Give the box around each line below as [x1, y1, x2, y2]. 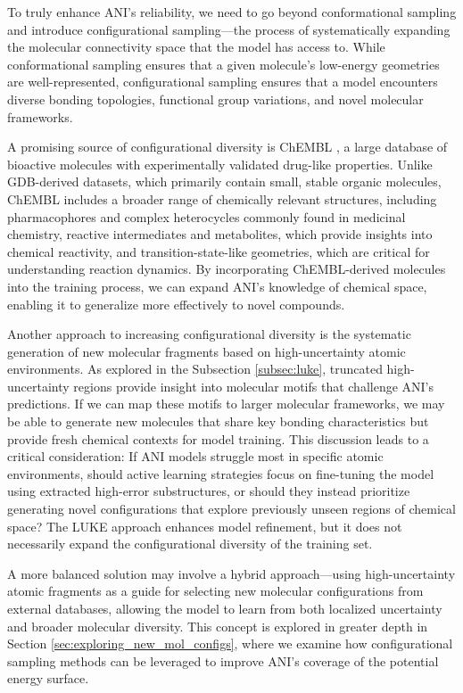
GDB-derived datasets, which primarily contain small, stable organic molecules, [7, 172, 442, 191]
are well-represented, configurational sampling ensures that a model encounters [7, 72, 438, 91]
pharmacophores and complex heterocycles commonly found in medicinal [7, 207, 406, 226]
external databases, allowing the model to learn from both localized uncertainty [7, 599, 442, 617]
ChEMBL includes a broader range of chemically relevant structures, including [7, 189, 437, 208]
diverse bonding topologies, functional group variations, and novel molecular [7, 89, 424, 108]
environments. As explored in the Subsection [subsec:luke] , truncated [7, 359, 383, 378]
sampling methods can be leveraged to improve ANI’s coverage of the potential [7, 651, 439, 670]
